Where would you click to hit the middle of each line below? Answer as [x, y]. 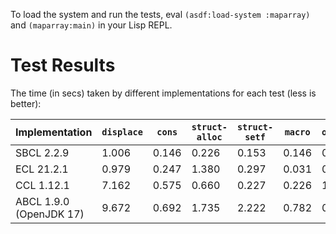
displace [122, 132]
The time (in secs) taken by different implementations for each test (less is [163, 93]
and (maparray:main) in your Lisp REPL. [91, 25]
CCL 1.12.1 [42, 185]
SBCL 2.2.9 [42, 152]
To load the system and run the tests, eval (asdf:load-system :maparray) [160, 14]
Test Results [63, 65]
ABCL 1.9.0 [42, 201]
